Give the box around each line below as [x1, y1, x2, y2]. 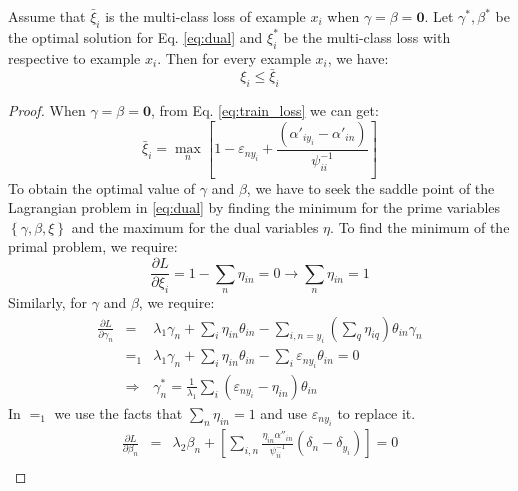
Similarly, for [8, 291, 88, 312]
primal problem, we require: [8, 236, 178, 257]
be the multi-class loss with [283, 26, 451, 47]
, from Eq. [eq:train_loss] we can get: [150, 100, 379, 121]
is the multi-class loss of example [105, 6, 306, 26]
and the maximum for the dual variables [71, 216, 319, 237]
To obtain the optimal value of [8, 177, 196, 198]
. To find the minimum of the [330, 216, 510, 237]
